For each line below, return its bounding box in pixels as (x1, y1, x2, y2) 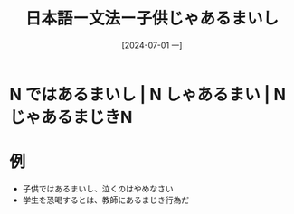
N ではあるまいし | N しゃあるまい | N (9, 84, 287, 105)
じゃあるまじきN (9, 107, 133, 127)
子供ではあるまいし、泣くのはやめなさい (22, 182, 174, 194)
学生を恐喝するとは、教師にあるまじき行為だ (22, 194, 190, 205)
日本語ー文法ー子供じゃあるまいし (24, 8, 279, 29)
